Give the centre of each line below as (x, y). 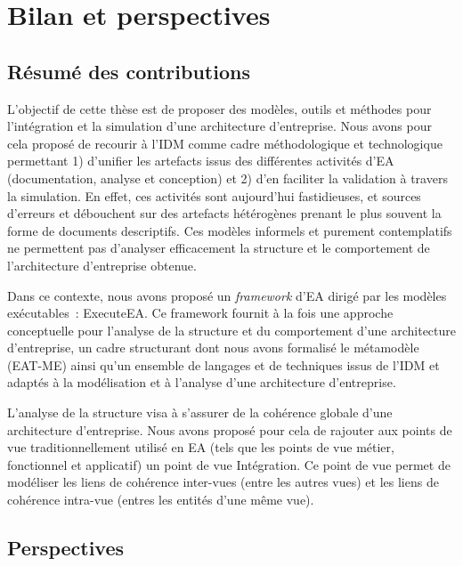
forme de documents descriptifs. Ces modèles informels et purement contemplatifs (230, 230)
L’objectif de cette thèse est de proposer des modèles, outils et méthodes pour (219, 108)
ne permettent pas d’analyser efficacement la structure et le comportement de (219, 248)
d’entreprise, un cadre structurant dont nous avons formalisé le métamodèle (213, 348)
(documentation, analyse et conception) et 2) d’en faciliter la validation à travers (227, 178)
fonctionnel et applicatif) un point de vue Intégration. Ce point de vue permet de (229, 464)
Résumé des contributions (129, 71)
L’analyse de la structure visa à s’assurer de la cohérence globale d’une (200, 412)
